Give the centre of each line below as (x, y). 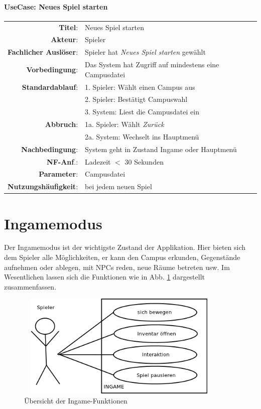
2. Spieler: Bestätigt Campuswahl (136, 99)
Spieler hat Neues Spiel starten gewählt (145, 52)
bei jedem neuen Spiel (118, 186)
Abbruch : (61, 124)
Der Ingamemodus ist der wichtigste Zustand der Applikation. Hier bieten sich (125, 247)
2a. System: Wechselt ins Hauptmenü (142, 136)
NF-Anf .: (62, 161)
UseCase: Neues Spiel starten (56, 6)
